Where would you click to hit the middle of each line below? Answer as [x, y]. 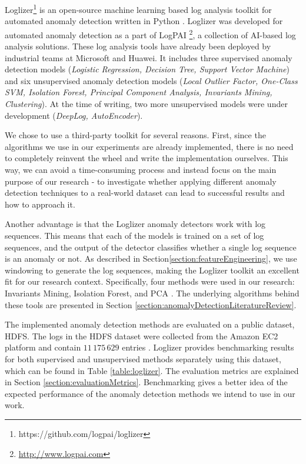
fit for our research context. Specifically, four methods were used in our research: [150, 281]
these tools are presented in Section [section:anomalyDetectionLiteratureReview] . [151, 304]
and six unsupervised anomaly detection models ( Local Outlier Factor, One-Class [151, 80]
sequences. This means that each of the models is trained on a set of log [134, 235]
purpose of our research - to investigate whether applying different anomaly [141, 181]
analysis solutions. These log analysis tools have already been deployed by [138, 46]
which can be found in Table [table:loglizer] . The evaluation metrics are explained [152, 370]
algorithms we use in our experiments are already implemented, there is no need [149, 146]
